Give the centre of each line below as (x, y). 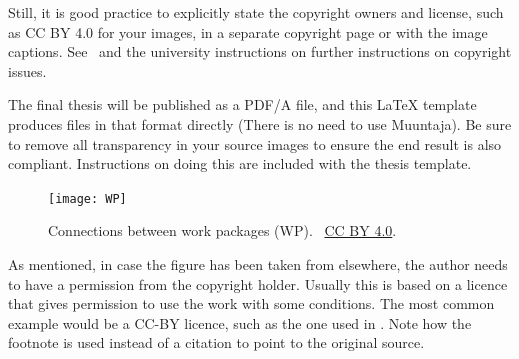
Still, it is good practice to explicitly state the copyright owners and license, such (256, 12)
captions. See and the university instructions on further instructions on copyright (260, 51)
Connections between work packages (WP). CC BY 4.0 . (222, 230)
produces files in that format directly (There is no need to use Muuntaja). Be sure (260, 123)
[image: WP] (87, 198)
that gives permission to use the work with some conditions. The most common (251, 303)
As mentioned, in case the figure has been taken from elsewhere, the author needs (258, 264)
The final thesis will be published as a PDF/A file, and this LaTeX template (242, 104)
